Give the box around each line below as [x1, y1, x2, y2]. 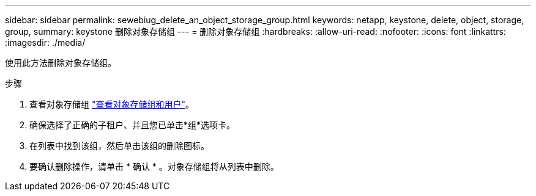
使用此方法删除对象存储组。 [5, 57, 116, 68]
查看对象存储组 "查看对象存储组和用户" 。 [29, 99, 194, 109]
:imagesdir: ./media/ [5, 37, 86, 48]
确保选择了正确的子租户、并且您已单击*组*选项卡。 [29, 120, 236, 130]
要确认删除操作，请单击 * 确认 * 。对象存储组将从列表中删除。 [29, 161, 279, 172]
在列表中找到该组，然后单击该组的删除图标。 [29, 140, 209, 151]
